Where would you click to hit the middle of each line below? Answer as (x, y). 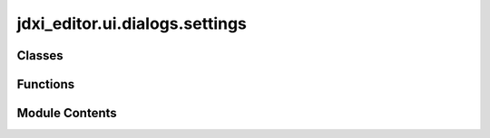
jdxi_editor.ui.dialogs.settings (132, 23)
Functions (46, 84)
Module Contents (67, 113)
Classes (40, 55)
